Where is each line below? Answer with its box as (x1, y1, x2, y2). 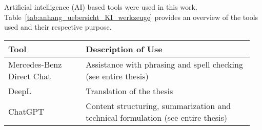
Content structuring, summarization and (86, 99, 231, 112)
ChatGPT (8, 105, 44, 118)
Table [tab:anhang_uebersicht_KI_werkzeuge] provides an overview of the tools (4, 11, 258, 22)
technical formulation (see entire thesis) (86, 111, 228, 123)
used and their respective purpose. (4, 21, 112, 32)
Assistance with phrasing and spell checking (86, 58, 243, 70)
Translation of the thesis (86, 84, 173, 97)
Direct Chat (8, 70, 51, 82)
